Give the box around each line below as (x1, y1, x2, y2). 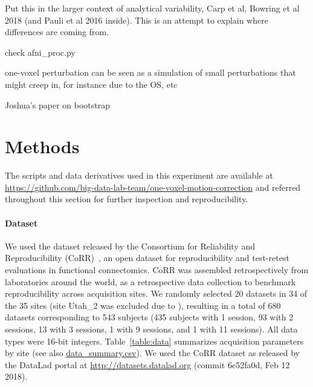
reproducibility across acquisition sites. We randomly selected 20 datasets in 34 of (5, 287, 308, 300)
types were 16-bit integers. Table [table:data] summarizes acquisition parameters (5, 334, 304, 347)
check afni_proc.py (5, 45, 76, 58)
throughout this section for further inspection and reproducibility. (5, 193, 248, 205)
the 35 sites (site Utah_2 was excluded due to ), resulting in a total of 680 (5, 299, 281, 311)
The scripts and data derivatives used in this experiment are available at (5, 169, 273, 182)
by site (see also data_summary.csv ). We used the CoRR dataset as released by (5, 346, 300, 359)
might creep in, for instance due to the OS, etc (5, 78, 178, 90)
